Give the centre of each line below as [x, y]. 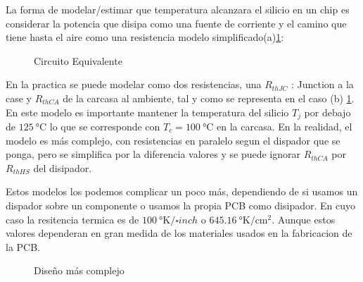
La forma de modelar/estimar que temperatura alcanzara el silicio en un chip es [178, 9]
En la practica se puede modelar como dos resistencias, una [134, 84]
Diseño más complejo [79, 270]
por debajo [327, 112]
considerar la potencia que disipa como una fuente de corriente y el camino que [176, 23]
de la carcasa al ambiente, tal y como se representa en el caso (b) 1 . [209, 98]
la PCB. [23, 246]
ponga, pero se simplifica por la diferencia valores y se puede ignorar [153, 154]
